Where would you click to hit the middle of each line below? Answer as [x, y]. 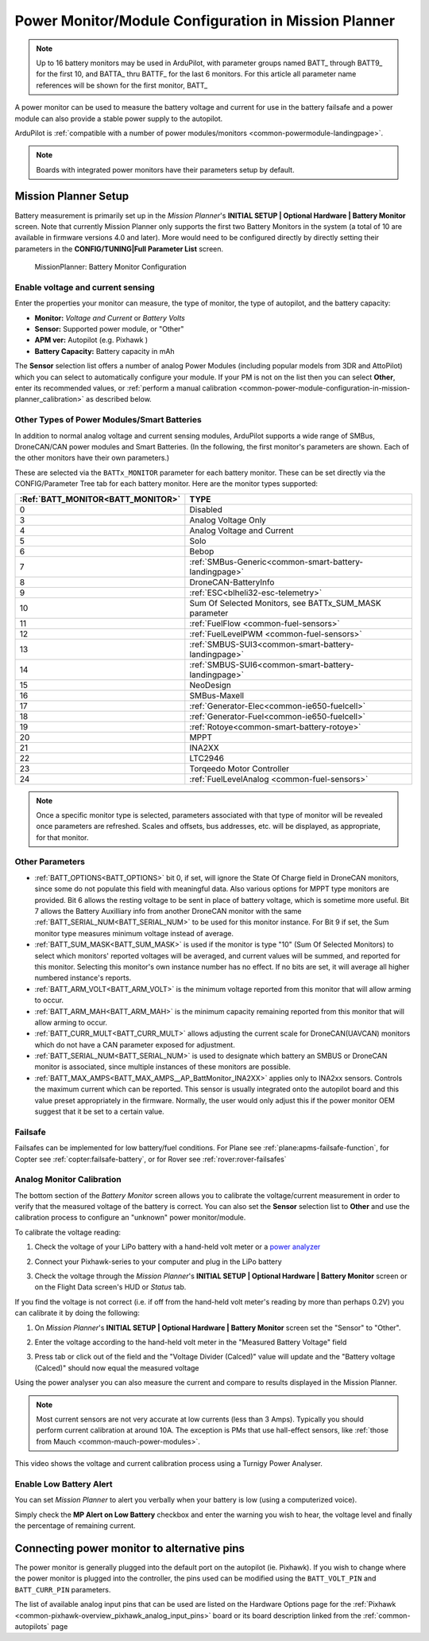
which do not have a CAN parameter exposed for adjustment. [135, 1044]
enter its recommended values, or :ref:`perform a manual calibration [126, 388]
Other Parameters [50, 861]
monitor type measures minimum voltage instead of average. [134, 933]
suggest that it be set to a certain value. [99, 1112]
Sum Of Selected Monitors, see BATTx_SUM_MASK [285, 603]
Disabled [206, 509]
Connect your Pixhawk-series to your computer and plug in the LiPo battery [158, 1262]
